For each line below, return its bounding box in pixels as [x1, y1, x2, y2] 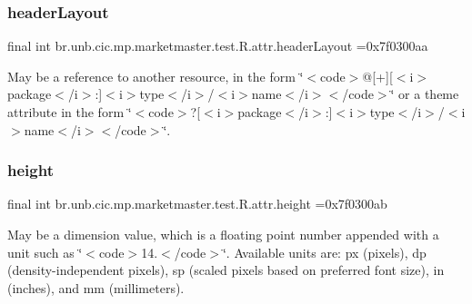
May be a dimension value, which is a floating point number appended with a [7, 225, 439, 243]
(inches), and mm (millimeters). [7, 278, 185, 297]
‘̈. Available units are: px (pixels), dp [222, 242, 427, 261]
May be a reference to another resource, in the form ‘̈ [7, 66, 304, 85]
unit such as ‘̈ [7, 242, 83, 261]
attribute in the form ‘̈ [7, 103, 132, 121]
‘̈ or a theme [390, 84, 459, 103]
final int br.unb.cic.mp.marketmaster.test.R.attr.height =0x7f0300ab [7, 194, 387, 213]
